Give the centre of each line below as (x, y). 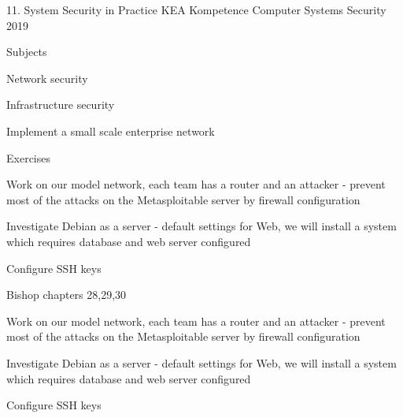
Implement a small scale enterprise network (111, 131)
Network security (47, 78)
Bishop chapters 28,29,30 (67, 295)
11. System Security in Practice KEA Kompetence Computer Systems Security (196, 9)
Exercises (28, 157)
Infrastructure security (61, 104)
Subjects (27, 52)
